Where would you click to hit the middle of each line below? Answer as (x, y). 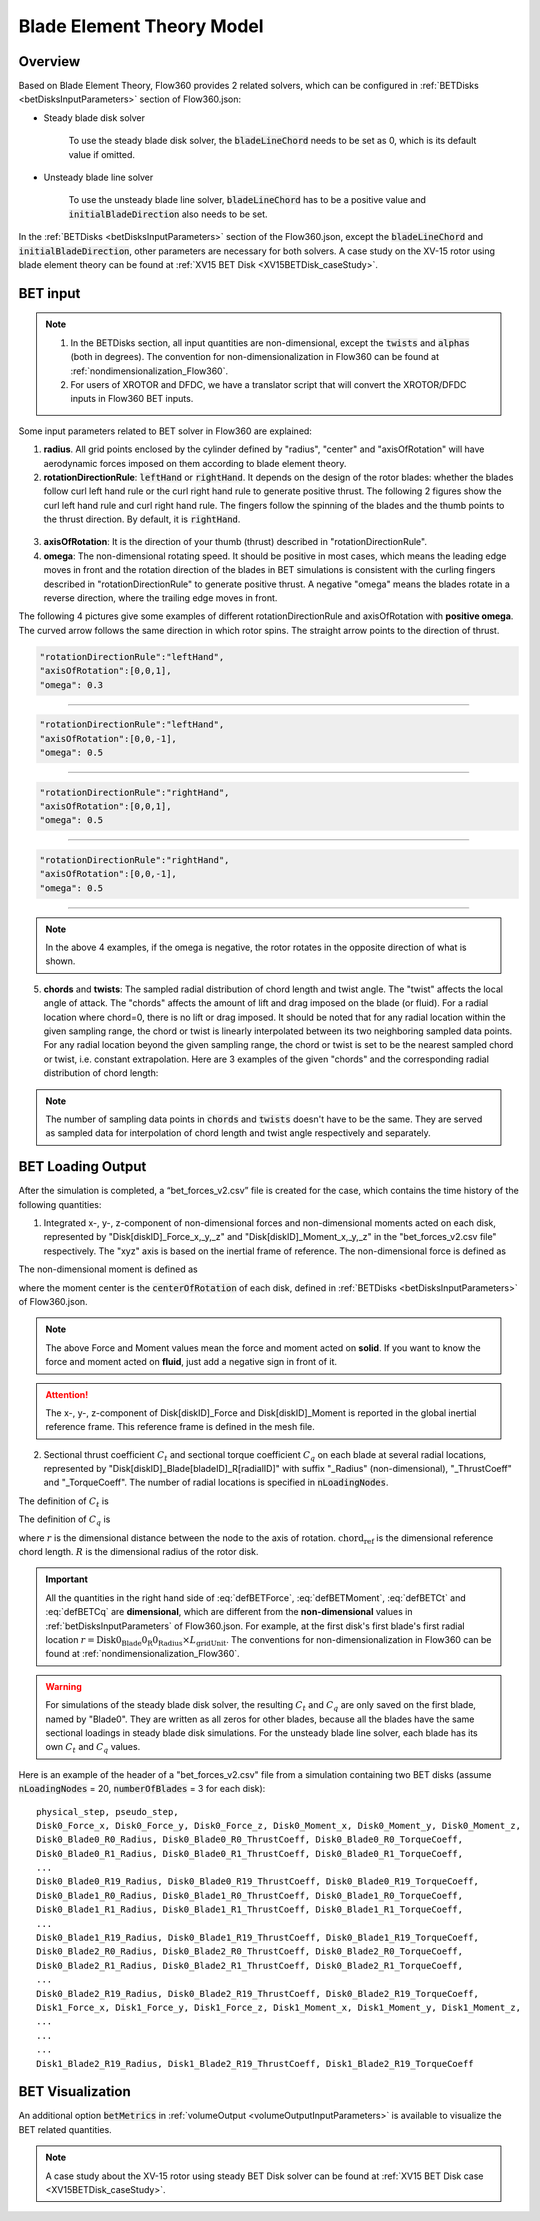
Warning (63, 1686)
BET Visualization (74, 2091)
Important (67, 1579)
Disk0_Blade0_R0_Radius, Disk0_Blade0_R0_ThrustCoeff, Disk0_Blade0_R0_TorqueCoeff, (250, 1839)
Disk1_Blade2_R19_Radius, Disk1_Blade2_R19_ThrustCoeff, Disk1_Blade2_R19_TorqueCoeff (255, 2063)
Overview (49, 61)
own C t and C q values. (93, 1748)
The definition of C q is (64, 1520)
